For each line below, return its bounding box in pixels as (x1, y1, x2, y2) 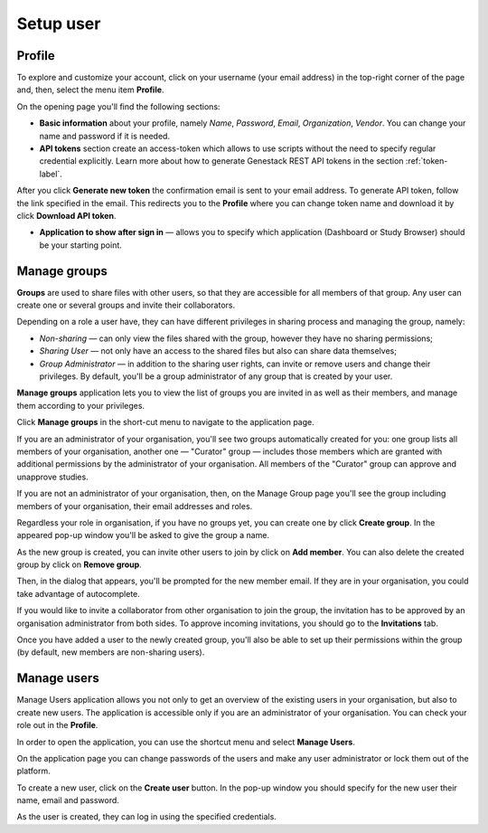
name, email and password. (16, 795, 119, 806)
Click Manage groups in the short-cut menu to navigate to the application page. (16, 417, 315, 428)
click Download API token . (16, 210, 117, 221)
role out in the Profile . (16, 720, 99, 731)
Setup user (16, 14, 101, 33)
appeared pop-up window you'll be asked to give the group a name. (16, 530, 270, 541)
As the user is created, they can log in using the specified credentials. (16, 811, 277, 822)
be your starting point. (39, 240, 122, 251)
